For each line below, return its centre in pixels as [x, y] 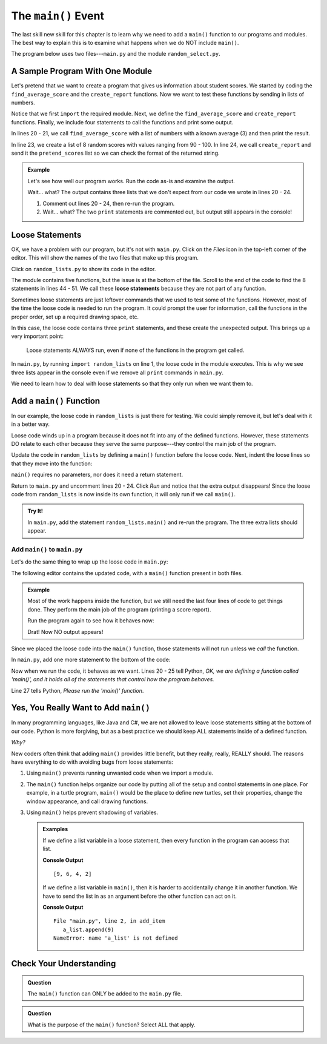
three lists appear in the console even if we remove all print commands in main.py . [117, 372]
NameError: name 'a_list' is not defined [116, 938]
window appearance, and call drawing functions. [87, 801]
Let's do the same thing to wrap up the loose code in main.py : [90, 562]
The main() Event [58, 16]
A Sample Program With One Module [82, 71]
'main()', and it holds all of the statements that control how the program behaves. [113, 679]
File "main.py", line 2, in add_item [110, 921]
